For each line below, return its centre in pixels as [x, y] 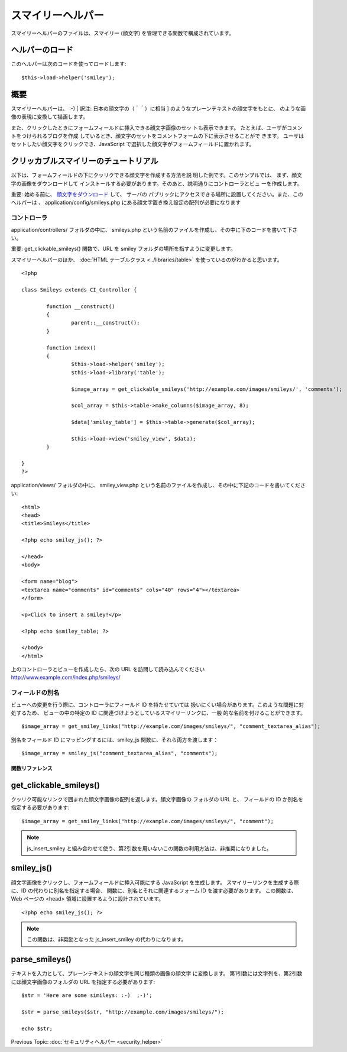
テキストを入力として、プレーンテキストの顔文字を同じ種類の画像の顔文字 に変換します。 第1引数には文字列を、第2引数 [157, 973]
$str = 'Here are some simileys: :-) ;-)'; [87, 996]
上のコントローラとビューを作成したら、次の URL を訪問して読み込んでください [108, 669]
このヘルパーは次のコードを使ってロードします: [69, 64]
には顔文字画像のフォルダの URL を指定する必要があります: [83, 982]
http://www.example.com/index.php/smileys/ [66, 678]
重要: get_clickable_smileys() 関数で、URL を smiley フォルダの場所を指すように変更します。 [123, 249]
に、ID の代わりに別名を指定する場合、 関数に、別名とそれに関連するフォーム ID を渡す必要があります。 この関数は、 [154, 891]
